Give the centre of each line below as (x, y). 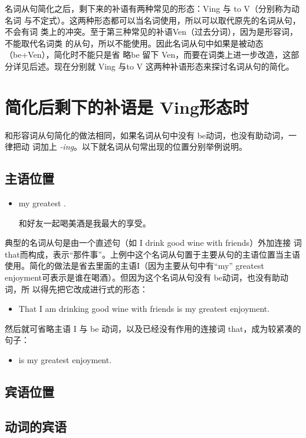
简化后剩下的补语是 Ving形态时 (127, 106)
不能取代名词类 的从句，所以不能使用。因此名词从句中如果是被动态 (134, 43)
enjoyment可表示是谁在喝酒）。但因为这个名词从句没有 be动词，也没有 (139, 277)
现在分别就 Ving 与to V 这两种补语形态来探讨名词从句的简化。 (174, 66)
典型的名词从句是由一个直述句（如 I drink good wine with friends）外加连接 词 (153, 243)
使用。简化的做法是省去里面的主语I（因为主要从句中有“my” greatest (134, 266)
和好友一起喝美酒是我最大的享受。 (85, 223)
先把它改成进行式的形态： (98, 289)
